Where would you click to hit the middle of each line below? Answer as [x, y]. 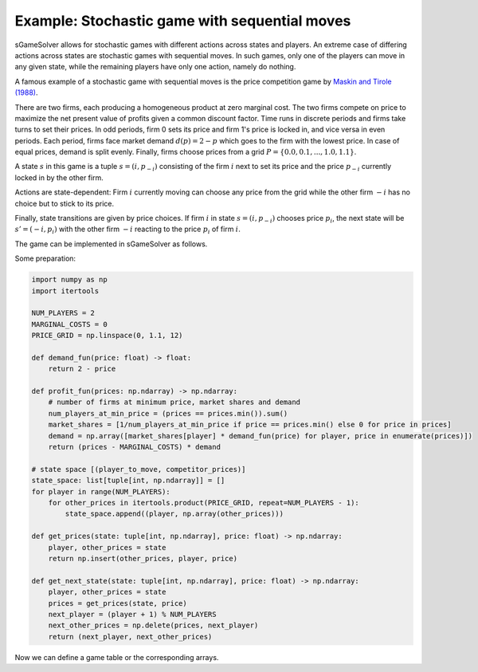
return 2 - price [82, 369]
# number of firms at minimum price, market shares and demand [174, 402]
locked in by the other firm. [59, 177]
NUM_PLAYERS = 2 [63, 313]
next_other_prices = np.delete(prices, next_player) [153, 625]
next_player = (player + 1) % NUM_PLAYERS [132, 614]
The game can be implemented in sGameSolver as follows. [111, 244]
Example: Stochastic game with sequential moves [183, 21]
